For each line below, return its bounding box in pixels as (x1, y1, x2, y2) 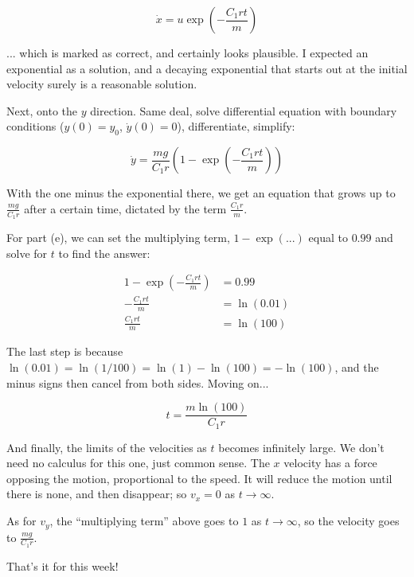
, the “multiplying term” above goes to (49, 513, 239, 529)
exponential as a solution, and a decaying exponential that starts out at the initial (6, 60, 408, 76)
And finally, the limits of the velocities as (6, 439, 207, 455)
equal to (308, 229, 348, 245)
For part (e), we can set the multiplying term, (6, 229, 230, 245)
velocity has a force (283, 454, 377, 471)
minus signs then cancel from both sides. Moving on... (6, 374, 269, 391)
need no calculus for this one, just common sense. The (6, 454, 270, 471)
